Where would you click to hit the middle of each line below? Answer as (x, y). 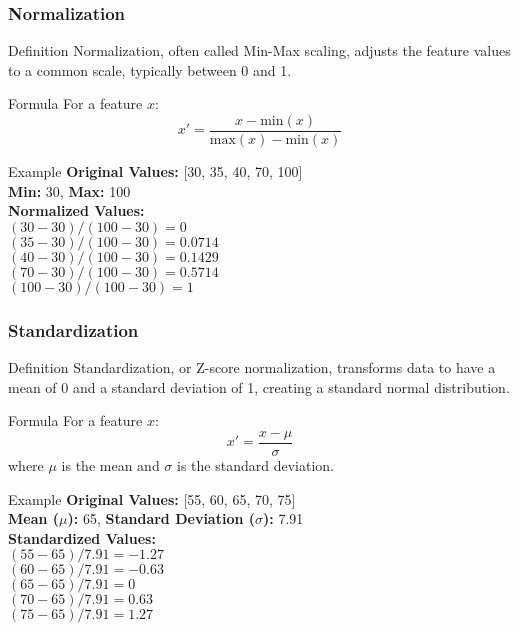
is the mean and (110, 464)
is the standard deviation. (255, 464)
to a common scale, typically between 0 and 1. (150, 69)
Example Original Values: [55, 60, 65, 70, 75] (152, 498)
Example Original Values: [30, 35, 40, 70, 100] (155, 171)
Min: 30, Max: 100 (69, 190)
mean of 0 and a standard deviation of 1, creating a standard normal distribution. (259, 386)
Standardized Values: (82, 537)
